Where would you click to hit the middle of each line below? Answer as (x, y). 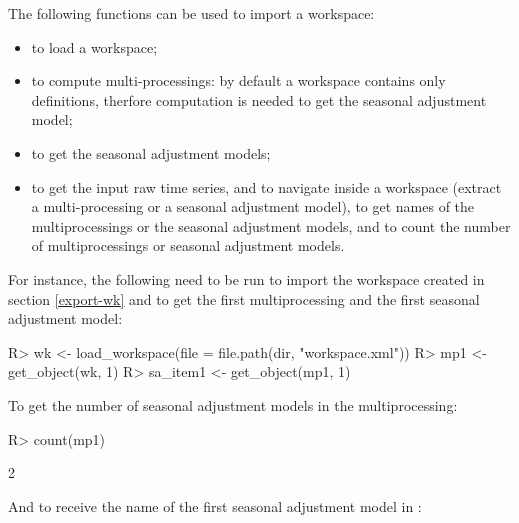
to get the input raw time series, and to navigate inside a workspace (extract (266, 186)
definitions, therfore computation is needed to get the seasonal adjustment (259, 99)
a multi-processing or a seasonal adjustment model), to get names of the (253, 206)
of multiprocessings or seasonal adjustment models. (188, 245)
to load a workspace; (94, 46)
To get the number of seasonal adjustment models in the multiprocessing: (233, 404)
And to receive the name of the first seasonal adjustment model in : (215, 505)
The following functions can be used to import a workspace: (191, 13)
